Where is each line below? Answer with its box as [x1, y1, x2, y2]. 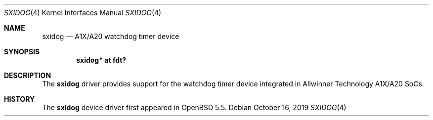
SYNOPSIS [4, 47, 40, 56]
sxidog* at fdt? [76, 56, 127, 64]
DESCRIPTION [4, 71, 51, 80]
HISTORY [4, 95, 35, 103]
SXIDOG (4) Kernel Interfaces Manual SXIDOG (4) [4, 8, 162, 17]
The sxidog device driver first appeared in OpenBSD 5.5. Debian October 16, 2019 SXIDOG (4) [42, 103, 346, 112]
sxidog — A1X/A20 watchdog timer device [42, 32, 179, 40]
